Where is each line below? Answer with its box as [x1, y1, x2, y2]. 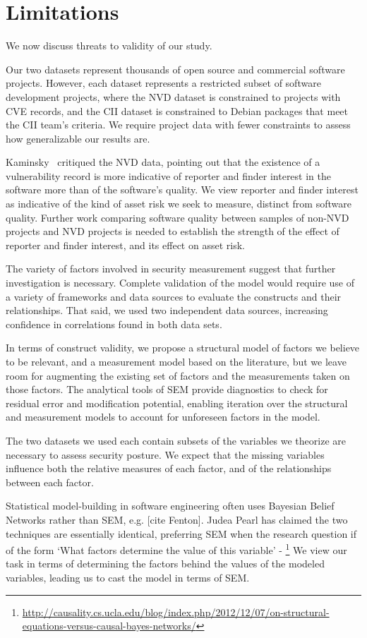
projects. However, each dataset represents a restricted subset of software [6, 76, 321, 90]
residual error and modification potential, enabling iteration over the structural [6, 395, 348, 410]
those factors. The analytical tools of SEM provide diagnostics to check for [6, 382, 328, 397]
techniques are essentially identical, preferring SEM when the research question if [6, 526, 357, 541]
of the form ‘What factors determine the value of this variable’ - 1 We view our [6, 541, 347, 557]
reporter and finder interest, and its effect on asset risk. [6, 237, 245, 252]
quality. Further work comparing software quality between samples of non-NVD [6, 210, 349, 224]
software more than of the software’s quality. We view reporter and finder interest [6, 182, 359, 197]
